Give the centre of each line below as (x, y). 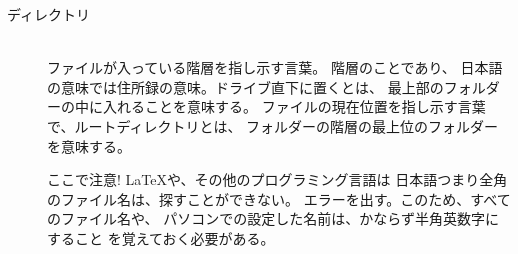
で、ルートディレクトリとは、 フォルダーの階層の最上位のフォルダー (273, 125)
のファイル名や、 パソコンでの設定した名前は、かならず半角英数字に (273, 218)
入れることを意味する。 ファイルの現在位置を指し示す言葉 (294, 106)
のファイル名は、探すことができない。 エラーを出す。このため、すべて (279, 198)
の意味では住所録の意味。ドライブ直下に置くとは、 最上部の (245, 86)
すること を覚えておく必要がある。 (161, 237)
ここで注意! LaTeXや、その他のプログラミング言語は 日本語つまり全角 (277, 179)
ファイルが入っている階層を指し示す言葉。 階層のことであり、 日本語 (275, 67)
